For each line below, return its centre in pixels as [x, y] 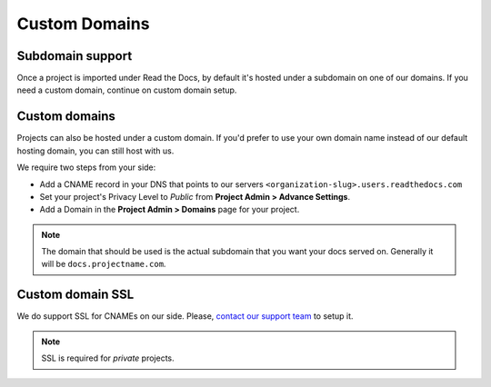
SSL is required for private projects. [108, 358]
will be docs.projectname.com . [104, 264]
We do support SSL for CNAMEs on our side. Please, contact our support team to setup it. [185, 316]
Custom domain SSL [75, 295]
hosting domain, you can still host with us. [95, 151]
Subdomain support [75, 56]
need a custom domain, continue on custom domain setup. [127, 90]
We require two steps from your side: [86, 167]
